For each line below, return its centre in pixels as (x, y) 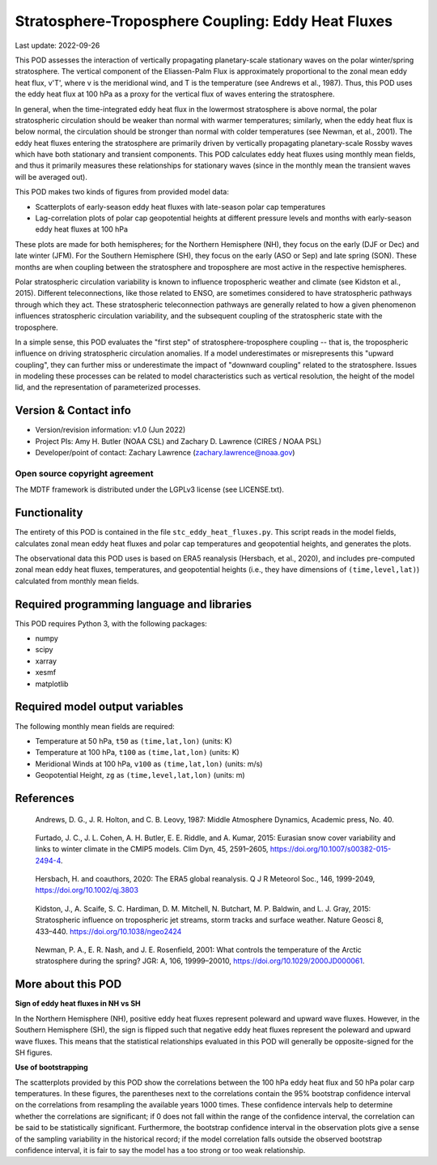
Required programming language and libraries (134, 604)
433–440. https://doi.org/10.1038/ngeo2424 (108, 931)
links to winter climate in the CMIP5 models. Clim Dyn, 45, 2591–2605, (152, 849)
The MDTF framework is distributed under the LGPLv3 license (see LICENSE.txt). (150, 489)
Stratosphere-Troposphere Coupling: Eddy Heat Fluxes (204, 21)
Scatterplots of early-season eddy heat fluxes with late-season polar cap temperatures (180, 207)
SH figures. (34, 1052)
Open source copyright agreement (84, 473)
